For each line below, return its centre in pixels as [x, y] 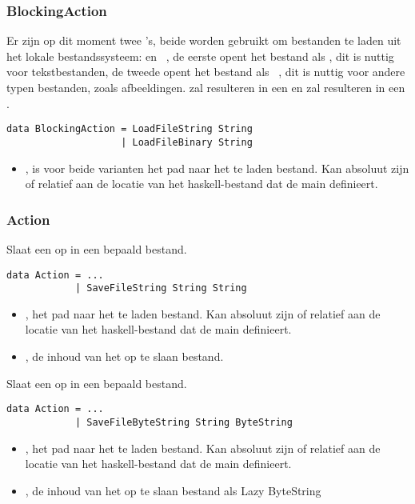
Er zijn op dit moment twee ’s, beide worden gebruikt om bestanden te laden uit [204, 40]
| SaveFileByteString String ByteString [184, 422]
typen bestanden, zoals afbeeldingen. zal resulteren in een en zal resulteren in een [206, 87]
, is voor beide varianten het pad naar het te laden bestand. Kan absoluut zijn [217, 168]
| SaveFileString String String [161, 288]
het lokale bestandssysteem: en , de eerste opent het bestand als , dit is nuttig [200, 56]
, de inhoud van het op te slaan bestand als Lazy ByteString [173, 490]
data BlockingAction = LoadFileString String [130, 129]
